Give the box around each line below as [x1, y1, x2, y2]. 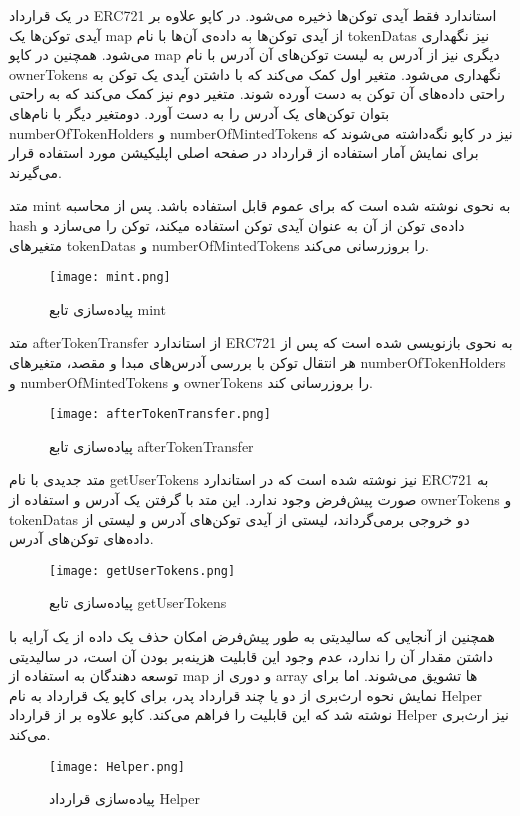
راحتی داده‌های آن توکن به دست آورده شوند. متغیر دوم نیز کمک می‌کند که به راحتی [9, 83, 505, 104]
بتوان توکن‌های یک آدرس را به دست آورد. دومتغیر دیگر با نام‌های [9, 102, 390, 123]
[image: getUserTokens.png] [49, 563, 236, 578]
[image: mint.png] [49, 270, 171, 285]
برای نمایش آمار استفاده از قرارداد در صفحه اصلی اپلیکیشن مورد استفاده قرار [9, 142, 479, 163]
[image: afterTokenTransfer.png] [49, 407, 271, 422]
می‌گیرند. [9, 161, 62, 182]
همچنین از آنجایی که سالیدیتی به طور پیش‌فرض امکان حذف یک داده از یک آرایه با [9, 626, 495, 647]
